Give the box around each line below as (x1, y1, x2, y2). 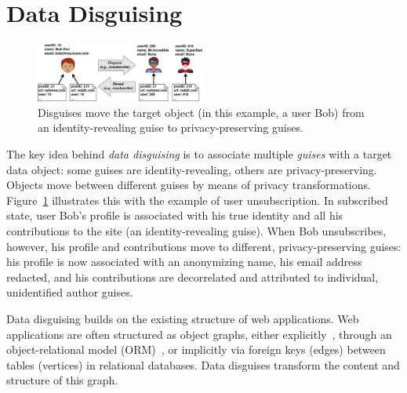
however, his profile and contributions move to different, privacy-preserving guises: (6, 238, 402, 254)
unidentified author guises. (6, 284, 133, 300)
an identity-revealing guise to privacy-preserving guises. (38, 119, 303, 136)
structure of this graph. (6, 372, 118, 388)
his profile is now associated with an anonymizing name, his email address (6, 253, 362, 270)
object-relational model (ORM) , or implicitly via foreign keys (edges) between (6, 341, 386, 358)
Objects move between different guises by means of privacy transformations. (6, 176, 371, 193)
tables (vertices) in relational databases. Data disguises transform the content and (6, 356, 400, 373)
